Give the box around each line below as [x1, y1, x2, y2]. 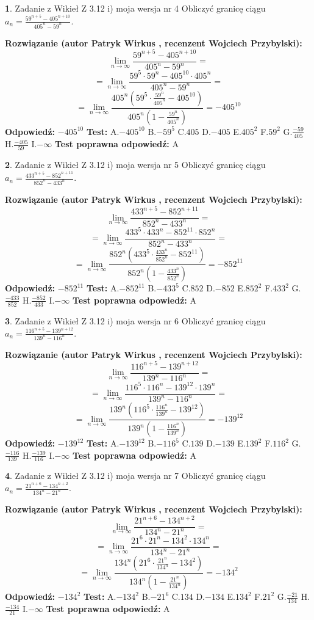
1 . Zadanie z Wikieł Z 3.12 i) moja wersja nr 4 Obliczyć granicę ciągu [5, 2, 266, 14]
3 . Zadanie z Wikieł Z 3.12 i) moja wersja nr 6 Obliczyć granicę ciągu [5, 315, 266, 327]
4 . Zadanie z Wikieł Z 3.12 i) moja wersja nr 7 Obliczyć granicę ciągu [5, 469, 266, 482]
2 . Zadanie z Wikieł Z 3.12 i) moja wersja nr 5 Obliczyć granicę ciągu [5, 158, 266, 171]
